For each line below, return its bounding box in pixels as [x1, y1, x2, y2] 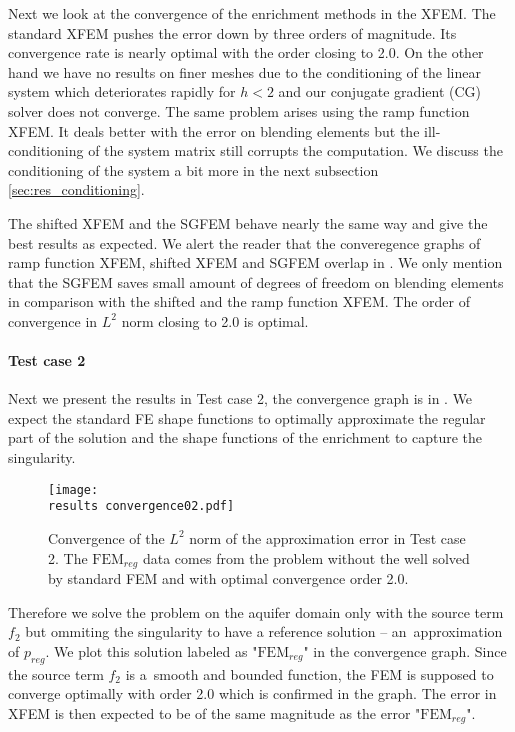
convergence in [8, 310, 98, 331]
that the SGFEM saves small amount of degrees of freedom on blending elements [8, 271, 504, 292]
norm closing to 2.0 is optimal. [121, 310, 309, 331]
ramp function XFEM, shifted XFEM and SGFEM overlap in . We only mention [8, 252, 503, 273]
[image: [48, 482, 99, 497]
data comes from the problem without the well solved [142, 547, 470, 568]
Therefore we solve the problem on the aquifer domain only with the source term [8, 601, 504, 622]
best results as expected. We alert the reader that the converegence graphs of [8, 232, 481, 253]
